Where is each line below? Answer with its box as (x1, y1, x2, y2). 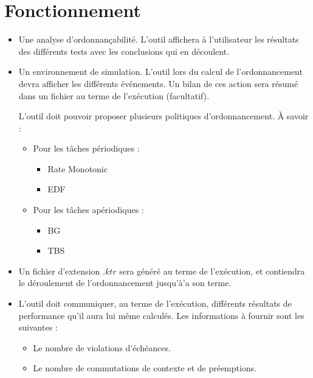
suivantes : (18, 321, 58, 334)
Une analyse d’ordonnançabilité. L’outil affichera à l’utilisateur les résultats (18, 33, 299, 46)
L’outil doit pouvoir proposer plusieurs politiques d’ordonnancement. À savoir (18, 110, 309, 122)
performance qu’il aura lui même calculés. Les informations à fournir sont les (18, 309, 304, 321)
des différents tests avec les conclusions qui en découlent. (18, 44, 230, 57)
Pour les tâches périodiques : (33, 142, 140, 155)
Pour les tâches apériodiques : (33, 203, 144, 216)
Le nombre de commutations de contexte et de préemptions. (33, 362, 257, 374)
